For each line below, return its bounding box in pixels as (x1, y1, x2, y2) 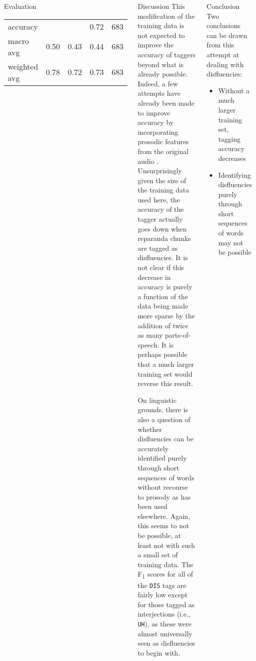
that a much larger (137, 358, 194, 369)
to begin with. (137, 647, 180, 658)
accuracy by (137, 117, 174, 127)
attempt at (206, 49, 239, 59)
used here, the (137, 194, 180, 204)
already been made (137, 97, 194, 108)
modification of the (137, 10, 195, 21)
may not (218, 237, 243, 247)
